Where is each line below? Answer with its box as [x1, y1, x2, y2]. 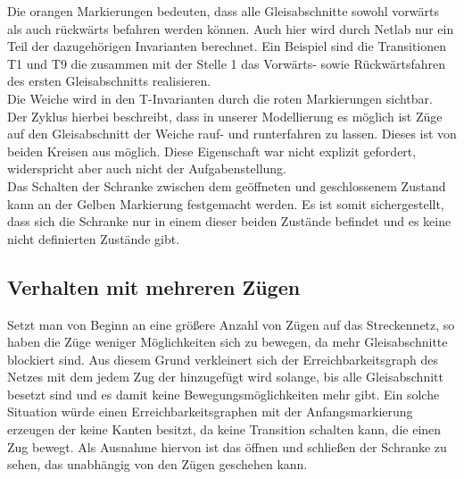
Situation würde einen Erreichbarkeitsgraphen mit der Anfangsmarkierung [7, 402, 413, 421]
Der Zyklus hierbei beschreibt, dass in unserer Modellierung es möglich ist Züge [7, 106, 443, 125]
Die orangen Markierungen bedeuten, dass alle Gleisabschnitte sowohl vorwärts [7, 2, 439, 20]
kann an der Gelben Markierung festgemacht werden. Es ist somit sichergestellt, [7, 194, 444, 213]
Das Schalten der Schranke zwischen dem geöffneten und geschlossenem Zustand [7, 176, 446, 195]
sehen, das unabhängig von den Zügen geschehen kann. [7, 455, 308, 474]
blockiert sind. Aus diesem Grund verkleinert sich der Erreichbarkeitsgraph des [7, 349, 438, 368]
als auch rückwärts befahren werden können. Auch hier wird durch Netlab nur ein [7, 19, 454, 38]
